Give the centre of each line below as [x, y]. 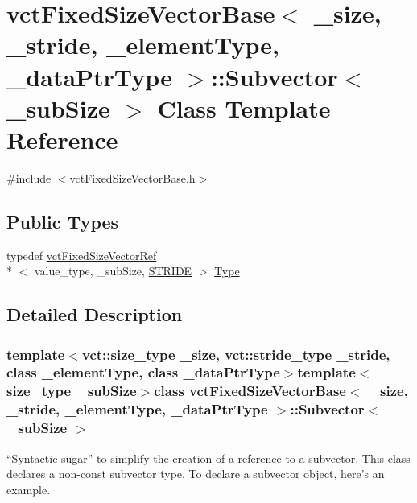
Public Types [63, 221]
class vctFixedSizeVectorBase [250, 391]
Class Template [244, 107]
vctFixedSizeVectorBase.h [132, 177]
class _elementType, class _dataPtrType [143, 372]
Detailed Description [95, 314]
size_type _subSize [72, 391]
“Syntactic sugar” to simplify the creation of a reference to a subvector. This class [208, 458]
